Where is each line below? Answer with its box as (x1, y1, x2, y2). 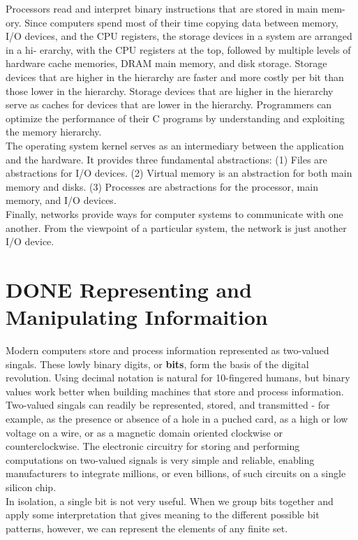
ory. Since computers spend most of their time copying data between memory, (6, 15, 338, 29)
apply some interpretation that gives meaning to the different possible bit (6, 507, 320, 522)
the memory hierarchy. (6, 124, 102, 139)
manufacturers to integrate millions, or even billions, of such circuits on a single (6, 466, 346, 481)
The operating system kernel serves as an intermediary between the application (6, 138, 344, 152)
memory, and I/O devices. (6, 193, 117, 207)
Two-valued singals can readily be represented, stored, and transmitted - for (6, 397, 330, 412)
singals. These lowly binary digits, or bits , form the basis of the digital (6, 356, 309, 371)
